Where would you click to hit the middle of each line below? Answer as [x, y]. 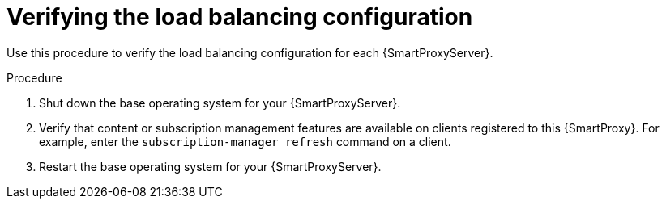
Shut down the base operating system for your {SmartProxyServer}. [220, 102]
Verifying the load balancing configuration [240, 17]
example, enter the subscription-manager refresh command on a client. [245, 141]
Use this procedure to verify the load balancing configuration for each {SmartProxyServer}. [250, 52]
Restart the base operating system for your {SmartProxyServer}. [210, 166]
